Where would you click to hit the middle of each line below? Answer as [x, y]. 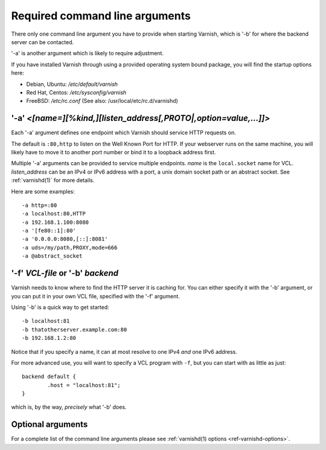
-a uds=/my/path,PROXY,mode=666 [70, 247]
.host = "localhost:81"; [84, 385]
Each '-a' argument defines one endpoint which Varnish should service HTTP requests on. [124, 132]
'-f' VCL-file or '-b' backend [65, 273]
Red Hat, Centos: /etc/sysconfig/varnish [76, 92]
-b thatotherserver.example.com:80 [75, 329]
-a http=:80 [40, 205]
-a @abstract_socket [52, 256]
